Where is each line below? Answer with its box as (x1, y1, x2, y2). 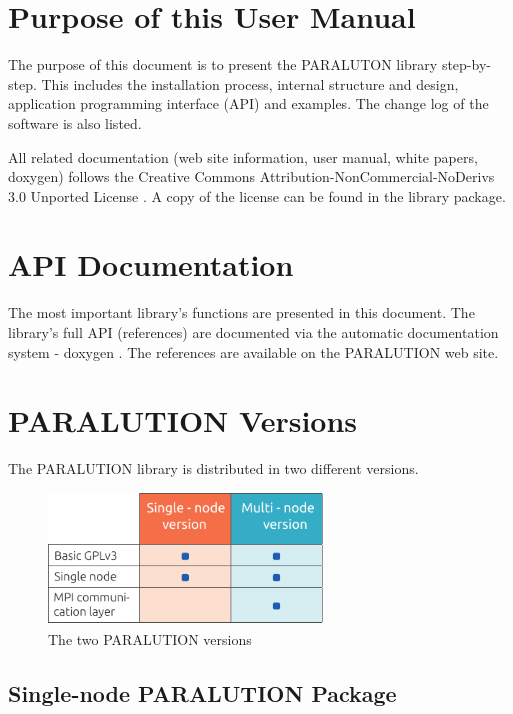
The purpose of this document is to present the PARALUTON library (8, 54, 438, 75)
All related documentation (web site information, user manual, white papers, (8, 146, 478, 167)
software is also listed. (8, 112, 142, 133)
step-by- (441, 54, 491, 75)
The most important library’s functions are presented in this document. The (8, 302, 475, 323)
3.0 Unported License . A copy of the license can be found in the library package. (8, 185, 506, 206)
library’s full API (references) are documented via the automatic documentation (8, 322, 499, 342)
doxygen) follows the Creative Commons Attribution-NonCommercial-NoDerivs (8, 166, 495, 187)
